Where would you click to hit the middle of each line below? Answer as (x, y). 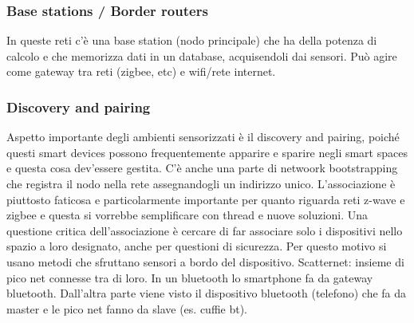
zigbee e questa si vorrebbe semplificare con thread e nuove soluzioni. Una (187, 215)
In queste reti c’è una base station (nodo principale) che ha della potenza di (192, 40)
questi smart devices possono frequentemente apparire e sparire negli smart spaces (207, 152)
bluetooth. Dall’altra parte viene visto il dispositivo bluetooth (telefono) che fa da (207, 293)
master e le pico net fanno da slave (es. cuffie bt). (127, 308)
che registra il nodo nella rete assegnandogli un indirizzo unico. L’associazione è (201, 183)
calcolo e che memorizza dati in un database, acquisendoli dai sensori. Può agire (202, 55)
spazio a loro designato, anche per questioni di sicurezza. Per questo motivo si (197, 246)
